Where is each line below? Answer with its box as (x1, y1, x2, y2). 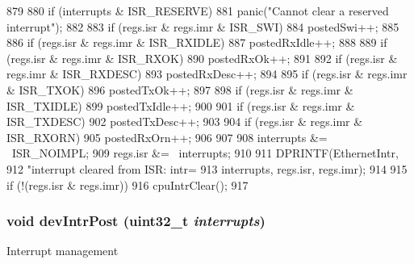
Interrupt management (6, 242, 119, 259)
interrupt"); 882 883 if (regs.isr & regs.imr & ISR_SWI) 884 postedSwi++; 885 (6, 18, 399, 35)
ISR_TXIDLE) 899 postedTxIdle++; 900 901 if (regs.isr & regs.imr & (6, 97, 355, 114)
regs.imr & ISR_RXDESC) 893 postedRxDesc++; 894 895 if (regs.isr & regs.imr (6, 65, 408, 82)
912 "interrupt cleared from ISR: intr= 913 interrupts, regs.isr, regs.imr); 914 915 (6, 160, 408, 177)
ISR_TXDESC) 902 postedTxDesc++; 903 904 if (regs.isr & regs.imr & (6, 113, 363, 130)
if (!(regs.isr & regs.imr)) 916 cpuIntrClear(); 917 (6, 176, 249, 193)
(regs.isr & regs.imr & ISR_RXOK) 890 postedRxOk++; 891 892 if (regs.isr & (6, 49, 398, 66)
